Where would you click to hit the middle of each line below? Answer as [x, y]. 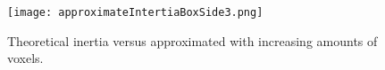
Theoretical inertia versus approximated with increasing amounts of [192, 40]
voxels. [25, 58]
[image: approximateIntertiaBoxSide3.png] [135, 12]
